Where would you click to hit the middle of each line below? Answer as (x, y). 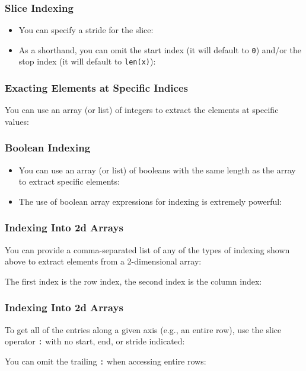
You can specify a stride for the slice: (86, 30)
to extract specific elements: (69, 181)
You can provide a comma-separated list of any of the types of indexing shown (147, 249)
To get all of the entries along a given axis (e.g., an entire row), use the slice (143, 329)
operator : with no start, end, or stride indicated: (95, 341)
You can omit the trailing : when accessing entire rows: (106, 361)
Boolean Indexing (48, 148)
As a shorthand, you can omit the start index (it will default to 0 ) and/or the (160, 49)
